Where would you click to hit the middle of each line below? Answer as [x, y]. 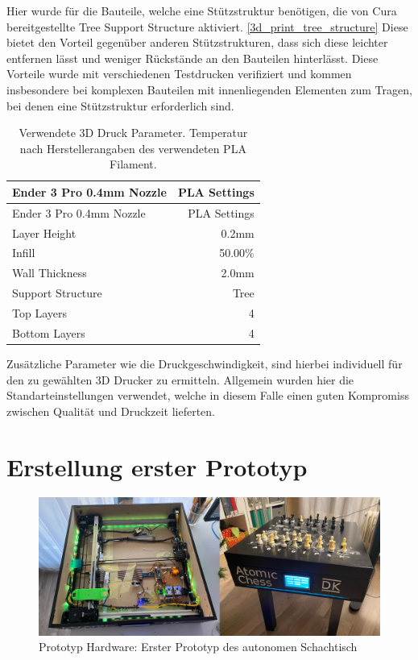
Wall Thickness [50, 273]
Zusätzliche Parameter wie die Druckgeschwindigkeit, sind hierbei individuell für [205, 363]
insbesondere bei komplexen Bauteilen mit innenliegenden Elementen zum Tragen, [209, 89]
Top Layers [39, 313]
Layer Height [44, 232]
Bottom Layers [49, 332]
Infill [24, 253]
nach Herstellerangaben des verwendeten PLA [133, 148]
